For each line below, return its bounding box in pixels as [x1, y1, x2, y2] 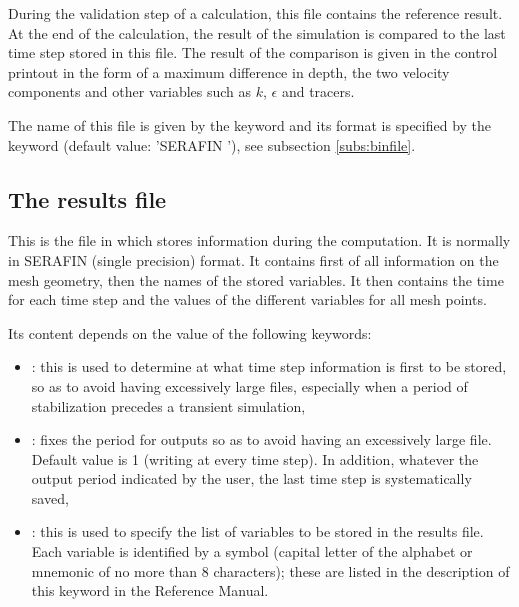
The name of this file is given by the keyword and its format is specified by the [8, 114, 492, 135]
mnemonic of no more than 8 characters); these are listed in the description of [31, 560, 510, 581]
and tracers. [281, 81, 355, 102]
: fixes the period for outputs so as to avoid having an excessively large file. [31, 429, 492, 450]
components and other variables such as [8, 81, 252, 102]
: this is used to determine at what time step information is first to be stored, [31, 356, 507, 377]
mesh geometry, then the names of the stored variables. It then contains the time [8, 269, 504, 290]
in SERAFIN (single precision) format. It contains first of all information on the [8, 249, 499, 270]
